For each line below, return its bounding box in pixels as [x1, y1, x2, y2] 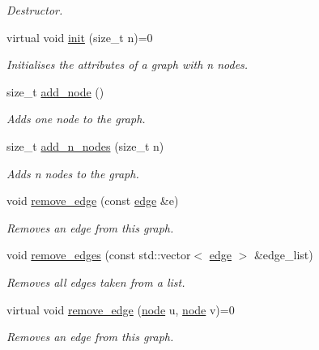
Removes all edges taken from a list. [6, 273, 185, 290]
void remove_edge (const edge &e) [6, 192, 179, 209]
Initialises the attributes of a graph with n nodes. [6, 56, 249, 73]
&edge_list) [253, 246, 313, 263]
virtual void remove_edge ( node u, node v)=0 [6, 301, 235, 318]
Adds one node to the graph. [6, 110, 146, 127]
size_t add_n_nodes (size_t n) [6, 137, 164, 154]
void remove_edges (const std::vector [6, 246, 191, 263]
